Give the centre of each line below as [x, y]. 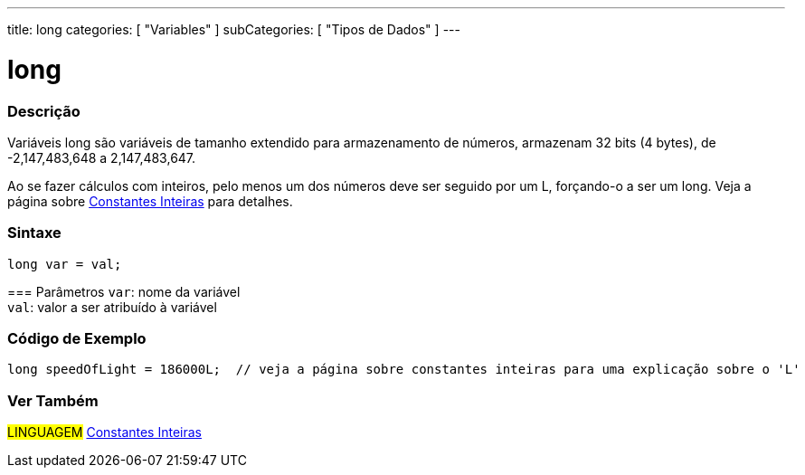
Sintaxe [34, 233]
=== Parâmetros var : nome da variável [124, 291]
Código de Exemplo [77, 338]
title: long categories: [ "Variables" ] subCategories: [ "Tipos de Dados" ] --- [234, 29]
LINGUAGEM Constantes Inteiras [104, 432]
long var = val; [65, 264]
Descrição [44, 111]
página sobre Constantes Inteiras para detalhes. [150, 201]
